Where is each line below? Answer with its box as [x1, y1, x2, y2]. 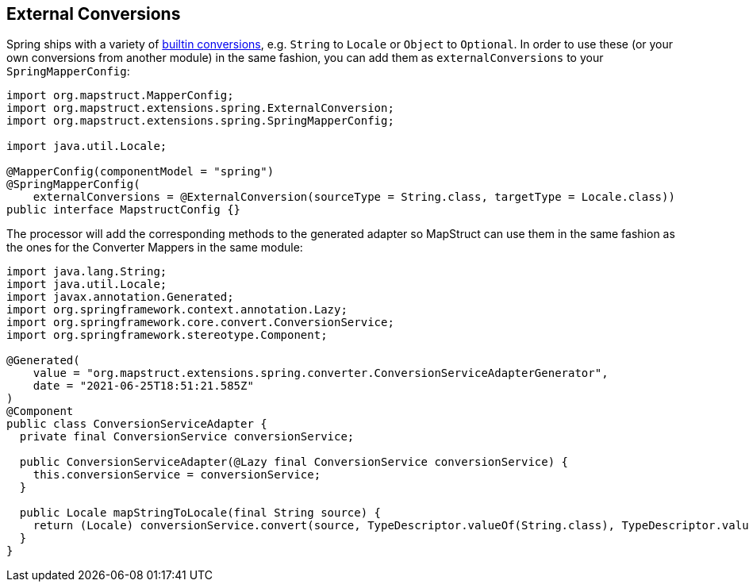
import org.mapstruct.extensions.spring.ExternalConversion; [6, 102, 394, 115]
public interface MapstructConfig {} [6, 203, 241, 217]
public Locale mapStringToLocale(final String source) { [19, 506, 382, 520]
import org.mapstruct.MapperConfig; [6, 89, 234, 102]
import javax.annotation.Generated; [6, 290, 234, 304]
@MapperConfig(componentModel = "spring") [6, 165, 275, 179]
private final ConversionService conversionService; [19, 430, 355, 444]
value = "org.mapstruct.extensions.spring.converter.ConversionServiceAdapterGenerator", [33, 367, 609, 380]
